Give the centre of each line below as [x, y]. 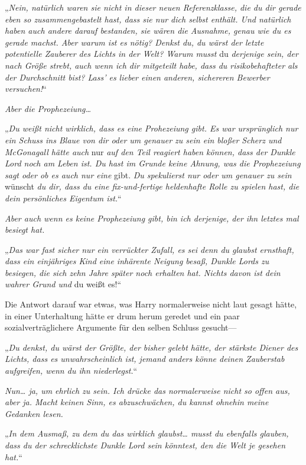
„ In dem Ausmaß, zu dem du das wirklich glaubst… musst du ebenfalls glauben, [147, 433]
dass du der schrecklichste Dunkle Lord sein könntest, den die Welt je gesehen [145, 445]
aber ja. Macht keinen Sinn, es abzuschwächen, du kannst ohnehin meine [137, 402]
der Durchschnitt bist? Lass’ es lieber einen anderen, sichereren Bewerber [137, 77]
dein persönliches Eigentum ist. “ [63, 198]
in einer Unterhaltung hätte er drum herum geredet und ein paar [122, 315]
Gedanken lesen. [34, 413]
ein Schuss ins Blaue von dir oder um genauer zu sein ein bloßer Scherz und [143, 139]
